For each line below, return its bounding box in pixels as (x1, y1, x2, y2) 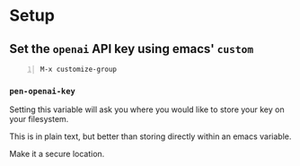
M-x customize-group (40, 65, 118, 74)
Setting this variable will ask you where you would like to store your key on (9, 104, 285, 115)
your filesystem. (9, 114, 69, 125)
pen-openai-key (9, 86, 76, 96)
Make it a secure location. (9, 149, 105, 160)
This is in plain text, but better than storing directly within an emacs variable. (9, 131, 292, 142)
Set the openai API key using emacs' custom (9, 41, 254, 57)
